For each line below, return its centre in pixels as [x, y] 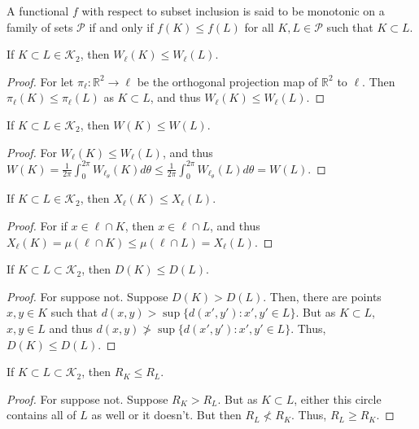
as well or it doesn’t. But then [166, 415]
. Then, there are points [322, 296]
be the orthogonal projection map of [227, 81]
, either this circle [338, 398]
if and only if [121, 26]
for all [259, 26]
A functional [38, 11]
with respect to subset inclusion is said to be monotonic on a [233, 11]
